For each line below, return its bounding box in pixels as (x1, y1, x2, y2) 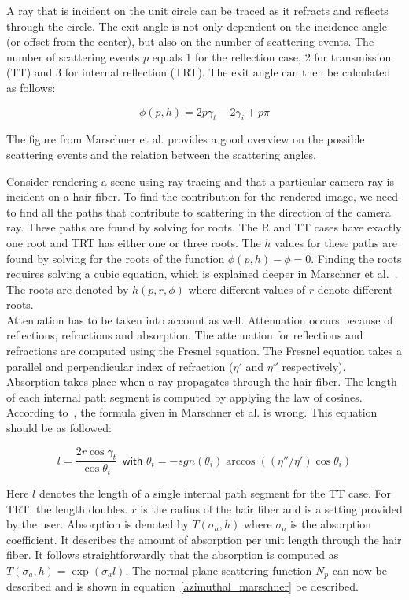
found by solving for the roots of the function (6, 250, 225, 266)
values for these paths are (275, 234, 397, 250)
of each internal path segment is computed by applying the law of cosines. (6, 388, 363, 405)
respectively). (282, 357, 346, 374)
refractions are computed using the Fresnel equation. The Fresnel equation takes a (6, 343, 403, 359)
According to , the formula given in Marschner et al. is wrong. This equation (6, 404, 378, 420)
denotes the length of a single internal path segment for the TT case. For (39, 484, 391, 501)
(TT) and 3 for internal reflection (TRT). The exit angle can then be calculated (6, 64, 391, 80)
